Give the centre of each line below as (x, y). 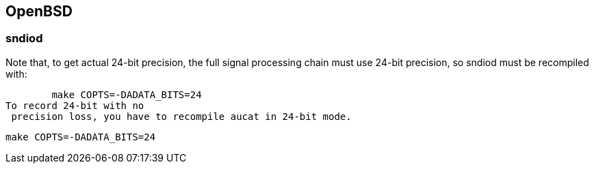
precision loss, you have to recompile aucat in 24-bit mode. (181, 116)
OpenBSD (39, 11)
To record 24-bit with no (75, 105)
